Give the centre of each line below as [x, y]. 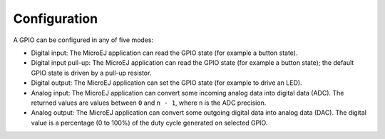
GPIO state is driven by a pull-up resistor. [91, 73]
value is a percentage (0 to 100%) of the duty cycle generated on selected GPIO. [149, 123]
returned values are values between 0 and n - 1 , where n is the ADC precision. [149, 103]
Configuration [56, 19]
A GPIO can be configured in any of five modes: [83, 40]
